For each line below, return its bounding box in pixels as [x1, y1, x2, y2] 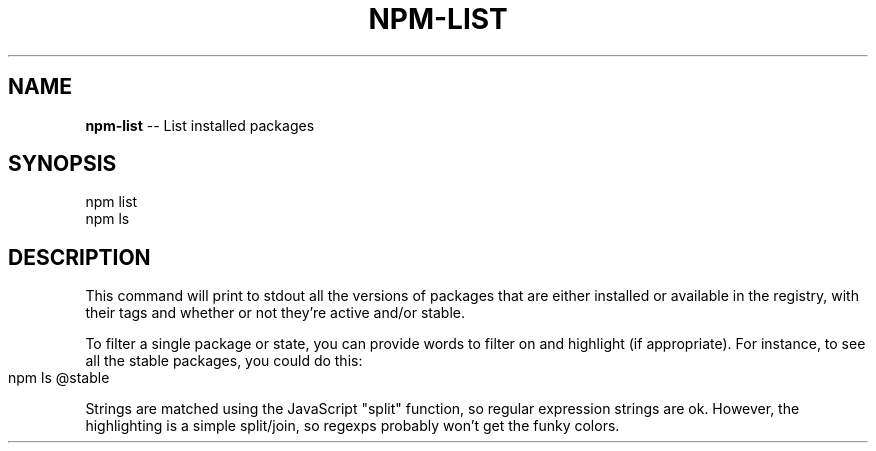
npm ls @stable [8, 369, 110, 387]
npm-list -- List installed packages [85, 116, 315, 134]
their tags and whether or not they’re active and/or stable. [85, 304, 466, 322]
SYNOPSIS [8, 151, 117, 177]
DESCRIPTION [8, 244, 151, 270]
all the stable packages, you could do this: [85, 352, 363, 370]
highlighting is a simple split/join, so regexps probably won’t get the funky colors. [85, 417, 620, 435]
